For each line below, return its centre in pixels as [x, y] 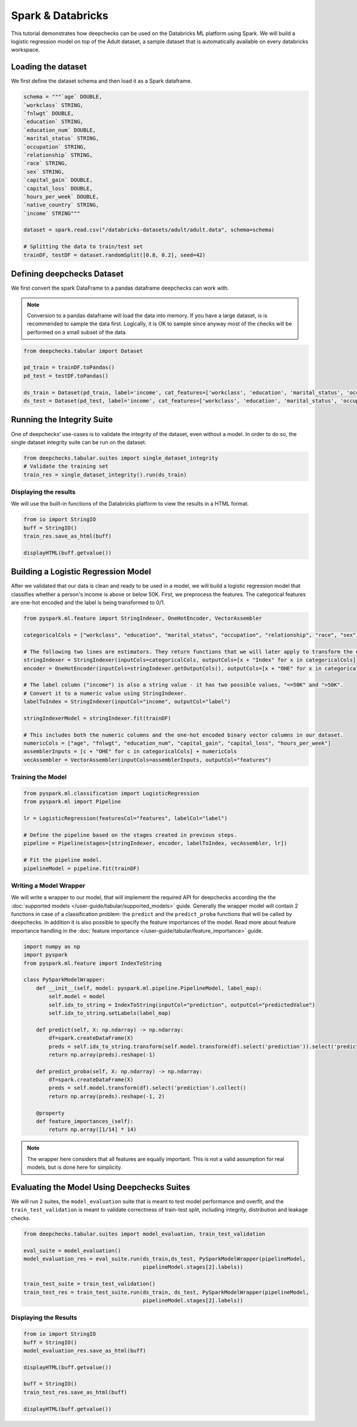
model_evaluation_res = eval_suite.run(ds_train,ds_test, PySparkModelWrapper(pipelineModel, [165, 1259]
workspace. [25, 50]
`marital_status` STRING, [61, 139]
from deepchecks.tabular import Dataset [83, 351]
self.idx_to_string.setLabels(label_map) [110, 1013]
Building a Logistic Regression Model [81, 572]
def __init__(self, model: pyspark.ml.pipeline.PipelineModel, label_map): [149, 988]
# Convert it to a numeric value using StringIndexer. [105, 693]
